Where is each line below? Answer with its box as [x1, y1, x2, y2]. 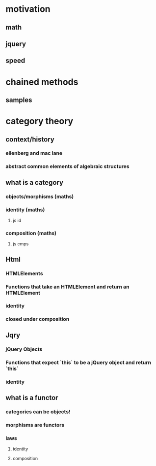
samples [5, 96, 32, 104]
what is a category [5, 178, 63, 187]
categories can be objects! [5, 408, 71, 415]
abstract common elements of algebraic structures [5, 163, 130, 170]
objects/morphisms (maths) [5, 193, 74, 200]
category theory [5, 116, 74, 127]
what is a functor [5, 393, 58, 402]
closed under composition [5, 316, 70, 323]
